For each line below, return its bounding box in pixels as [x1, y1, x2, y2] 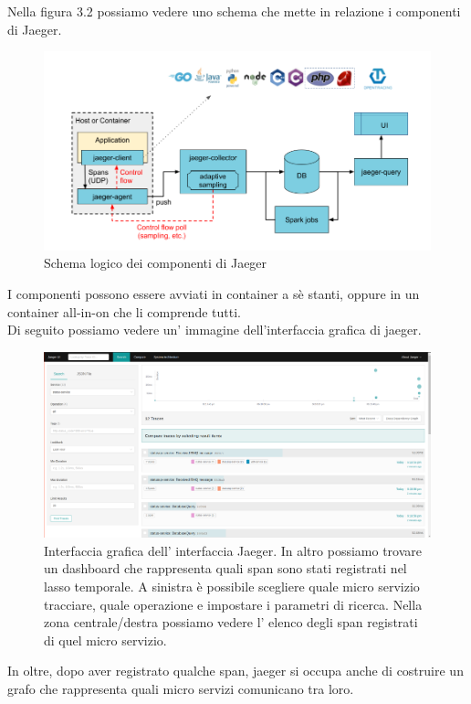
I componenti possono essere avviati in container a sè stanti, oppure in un [7, 283, 420, 303]
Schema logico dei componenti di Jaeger [44, 253, 267, 272]
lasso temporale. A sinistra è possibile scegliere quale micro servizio [44, 577, 420, 596]
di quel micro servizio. [44, 630, 167, 649]
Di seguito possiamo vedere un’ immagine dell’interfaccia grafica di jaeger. [7, 320, 422, 339]
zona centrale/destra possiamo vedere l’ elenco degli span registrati [44, 613, 418, 632]
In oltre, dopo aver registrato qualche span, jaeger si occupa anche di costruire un [7, 661, 464, 680]
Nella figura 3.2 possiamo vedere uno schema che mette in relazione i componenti [7, 2, 461, 20]
